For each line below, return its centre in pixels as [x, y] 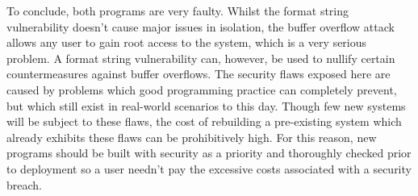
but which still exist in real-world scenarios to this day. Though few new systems [206, 105]
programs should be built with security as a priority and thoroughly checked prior [209, 153]
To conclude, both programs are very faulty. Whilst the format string [178, 10]
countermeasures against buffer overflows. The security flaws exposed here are [199, 74]
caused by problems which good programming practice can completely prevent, [202, 89]
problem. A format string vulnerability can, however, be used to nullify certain [201, 58]
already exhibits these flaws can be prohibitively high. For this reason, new [192, 137]
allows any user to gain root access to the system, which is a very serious [187, 42]
